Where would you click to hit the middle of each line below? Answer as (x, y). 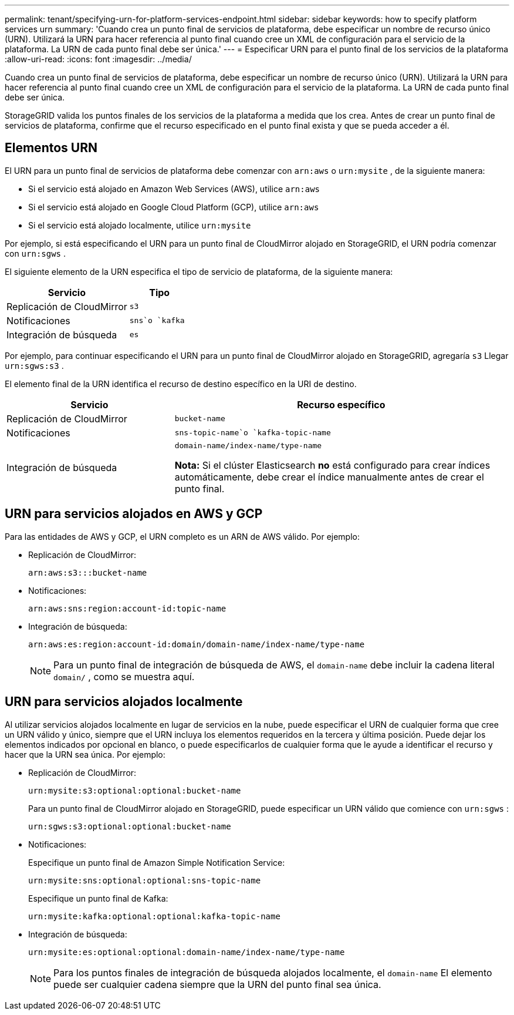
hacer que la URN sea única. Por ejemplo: (85, 754)
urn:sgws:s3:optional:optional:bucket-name (130, 826)
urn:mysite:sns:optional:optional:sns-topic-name (145, 880)
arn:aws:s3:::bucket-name (88, 572)
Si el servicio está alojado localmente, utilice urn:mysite (140, 225)
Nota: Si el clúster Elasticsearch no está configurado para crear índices (332, 465)
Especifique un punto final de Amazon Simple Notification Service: (157, 862)
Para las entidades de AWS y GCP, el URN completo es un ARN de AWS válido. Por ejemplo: (182, 536)
